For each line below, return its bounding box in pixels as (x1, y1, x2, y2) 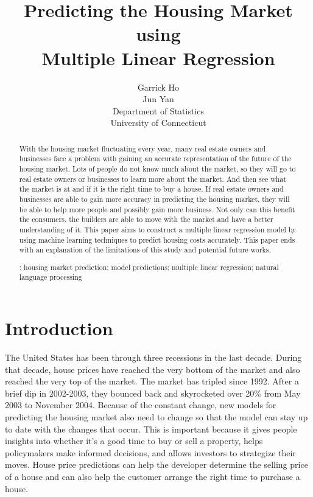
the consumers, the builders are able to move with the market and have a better (19, 214, 273, 224)
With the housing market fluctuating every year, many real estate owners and (19, 143, 266, 153)
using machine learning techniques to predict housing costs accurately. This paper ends (19, 234, 295, 245)
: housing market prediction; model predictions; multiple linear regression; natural (19, 262, 279, 272)
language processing (19, 272, 82, 282)
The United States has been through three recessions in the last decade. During (5, 351, 302, 364)
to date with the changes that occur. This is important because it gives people (5, 422, 297, 435)
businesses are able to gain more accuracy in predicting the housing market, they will (19, 193, 290, 204)
